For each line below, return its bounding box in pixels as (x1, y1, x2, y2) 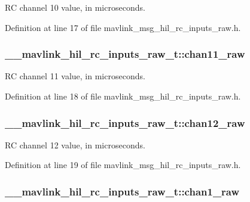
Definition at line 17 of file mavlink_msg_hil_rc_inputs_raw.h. (5, 21, 241, 33)
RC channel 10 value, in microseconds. (5, 1, 145, 13)
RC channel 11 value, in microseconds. (5, 70, 145, 82)
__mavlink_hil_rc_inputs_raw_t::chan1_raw (5, 184, 240, 198)
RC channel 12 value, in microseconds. (5, 138, 145, 151)
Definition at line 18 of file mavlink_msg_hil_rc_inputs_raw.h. (5, 90, 241, 102)
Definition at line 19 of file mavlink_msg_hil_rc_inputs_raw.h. (5, 159, 241, 171)
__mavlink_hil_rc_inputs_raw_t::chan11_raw (5, 46, 245, 61)
